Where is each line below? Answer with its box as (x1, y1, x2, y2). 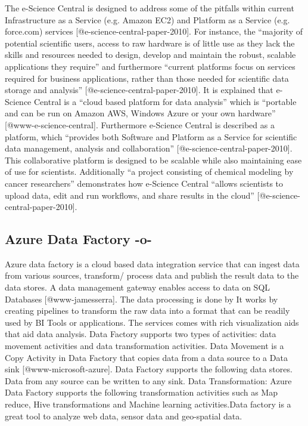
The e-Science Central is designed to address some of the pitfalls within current (5, 2, 294, 14)
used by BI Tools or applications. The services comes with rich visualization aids (5, 316, 299, 328)
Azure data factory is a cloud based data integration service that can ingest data (5, 257, 300, 270)
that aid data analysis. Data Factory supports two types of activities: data (5, 328, 276, 340)
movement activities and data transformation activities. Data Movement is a (5, 339, 284, 352)
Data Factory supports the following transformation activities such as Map (5, 386, 278, 399)
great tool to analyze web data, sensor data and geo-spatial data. (5, 409, 242, 422)
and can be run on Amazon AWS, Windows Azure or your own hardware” (5, 107, 276, 119)
